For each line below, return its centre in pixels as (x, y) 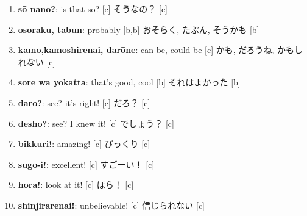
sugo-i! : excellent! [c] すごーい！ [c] (86, 164)
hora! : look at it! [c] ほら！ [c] (76, 185)
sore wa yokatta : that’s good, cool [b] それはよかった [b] (129, 82)
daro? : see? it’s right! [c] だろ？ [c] (84, 102)
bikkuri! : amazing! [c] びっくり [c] (84, 144)
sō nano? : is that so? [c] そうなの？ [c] (93, 9)
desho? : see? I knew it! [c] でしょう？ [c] (96, 123)
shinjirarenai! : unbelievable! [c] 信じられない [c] (111, 205)
